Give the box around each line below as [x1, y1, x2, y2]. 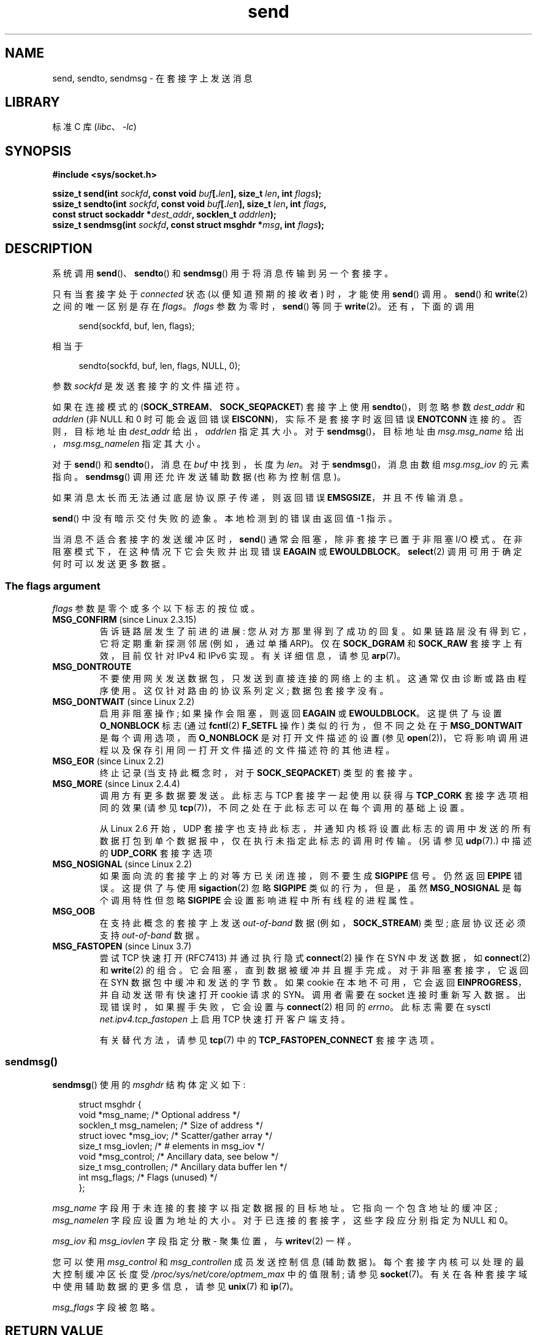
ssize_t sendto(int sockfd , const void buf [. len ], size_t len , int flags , [52, 199, 327, 210]
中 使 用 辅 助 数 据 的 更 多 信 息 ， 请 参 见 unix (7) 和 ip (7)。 [52, 1280, 299, 1291]
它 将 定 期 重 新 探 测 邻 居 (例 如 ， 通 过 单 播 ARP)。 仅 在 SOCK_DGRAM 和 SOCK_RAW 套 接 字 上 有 [99, 637, 523, 648]
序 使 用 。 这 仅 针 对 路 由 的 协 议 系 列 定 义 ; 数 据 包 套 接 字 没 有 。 [99, 685, 389, 696]
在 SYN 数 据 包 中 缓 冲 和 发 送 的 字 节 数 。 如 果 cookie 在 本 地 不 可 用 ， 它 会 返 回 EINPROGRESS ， [99, 976, 527, 987]
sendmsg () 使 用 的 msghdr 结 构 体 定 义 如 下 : [52, 1079, 246, 1090]
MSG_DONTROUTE [52, 661, 132, 672]
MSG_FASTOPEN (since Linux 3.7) [52, 940, 192, 951]
